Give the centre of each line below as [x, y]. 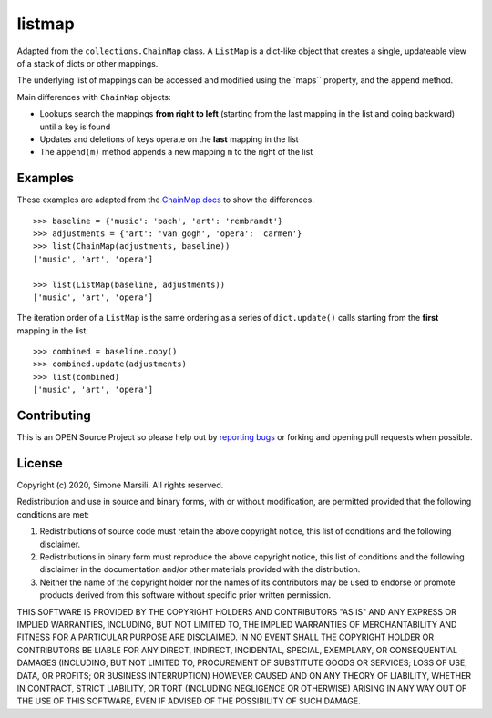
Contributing [54, 416]
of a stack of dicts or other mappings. [87, 63]
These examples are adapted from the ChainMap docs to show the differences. [165, 200]
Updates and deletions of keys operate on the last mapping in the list [169, 139]
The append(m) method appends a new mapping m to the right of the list [176, 152]
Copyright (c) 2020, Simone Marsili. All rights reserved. [120, 485]
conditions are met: [53, 514]
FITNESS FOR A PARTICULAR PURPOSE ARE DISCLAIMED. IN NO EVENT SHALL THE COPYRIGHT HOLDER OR [225, 637]
